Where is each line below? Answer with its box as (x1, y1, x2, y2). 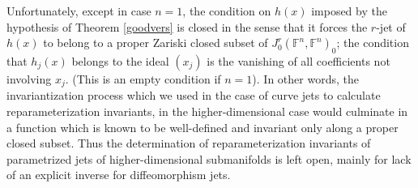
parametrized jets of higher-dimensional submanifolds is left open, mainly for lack (6, 150, 412, 167)
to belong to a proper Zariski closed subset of (43, 34, 268, 51)
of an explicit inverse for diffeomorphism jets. (6, 166, 231, 183)
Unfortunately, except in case (6, 2, 151, 19)
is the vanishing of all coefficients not (207, 52, 390, 69)
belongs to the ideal (71, 52, 169, 69)
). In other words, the (252, 70, 359, 87)
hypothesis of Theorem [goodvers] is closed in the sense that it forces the (6, 18, 368, 35)
